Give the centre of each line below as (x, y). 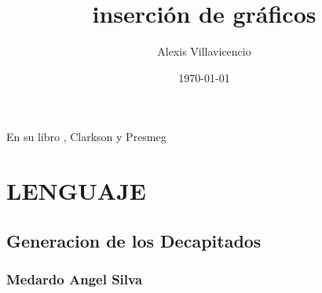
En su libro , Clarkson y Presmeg (86, 137)
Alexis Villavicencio (204, 51)
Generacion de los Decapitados (134, 240)
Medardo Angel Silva (75, 279)
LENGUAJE (76, 191)
